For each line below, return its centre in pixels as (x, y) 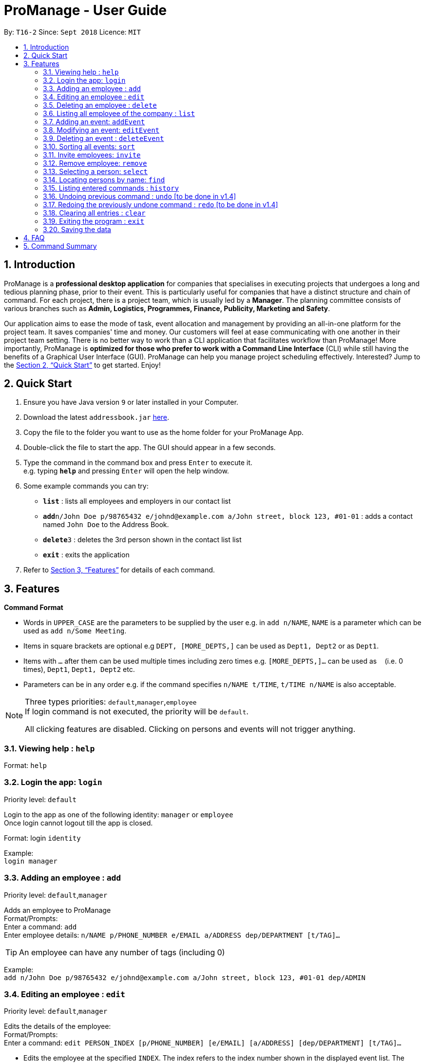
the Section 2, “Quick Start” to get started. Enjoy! (82, 365)
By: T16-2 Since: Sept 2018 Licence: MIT (72, 32)
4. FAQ (34, 237)
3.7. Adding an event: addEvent (94, 121)
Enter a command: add (40, 926)
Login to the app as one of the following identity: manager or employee (119, 814)
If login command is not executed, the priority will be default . (137, 712)
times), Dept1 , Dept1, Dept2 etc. (79, 669)
